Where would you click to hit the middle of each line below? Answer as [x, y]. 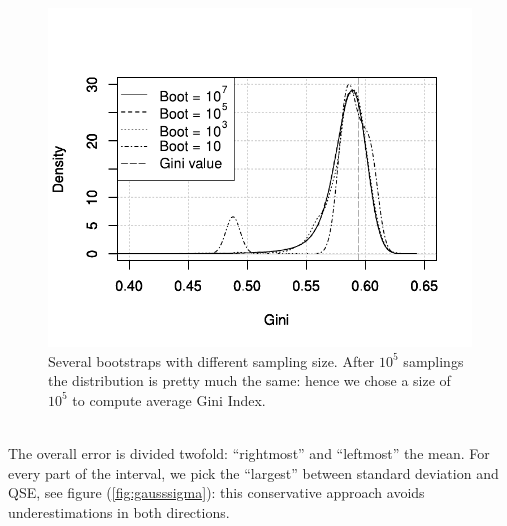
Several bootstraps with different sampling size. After [211, 360]
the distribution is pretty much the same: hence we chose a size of [249, 380]
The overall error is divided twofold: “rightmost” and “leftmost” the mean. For [249, 453]
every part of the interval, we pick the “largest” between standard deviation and [253, 472]
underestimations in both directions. [119, 511]
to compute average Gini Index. [169, 399]
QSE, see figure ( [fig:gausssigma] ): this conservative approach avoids [216, 492]
